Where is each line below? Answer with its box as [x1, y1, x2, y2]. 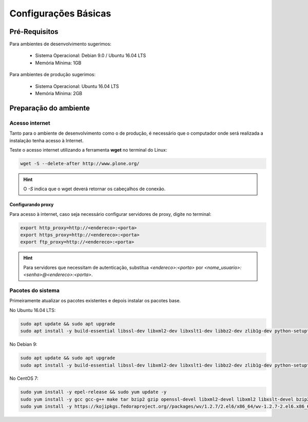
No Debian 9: [9, 341, 37, 347]
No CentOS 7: [9, 375, 38, 381]
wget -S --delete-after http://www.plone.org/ [20, 160, 140, 167]
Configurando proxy [9, 201, 54, 208]
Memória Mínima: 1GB [35, 60, 82, 66]
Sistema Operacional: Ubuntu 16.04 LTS [35, 83, 119, 89]
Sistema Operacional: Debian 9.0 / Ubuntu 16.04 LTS [35, 52, 146, 59]
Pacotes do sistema [9, 287, 60, 294]
